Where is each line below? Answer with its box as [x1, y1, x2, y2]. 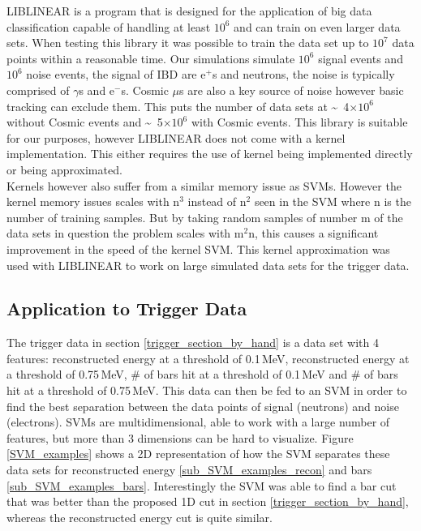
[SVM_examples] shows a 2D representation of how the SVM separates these [6, 445, 390, 462]
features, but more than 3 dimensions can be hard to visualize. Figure [6, 429, 354, 446]
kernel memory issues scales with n [6, 193, 180, 210]
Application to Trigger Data [6, 296, 247, 321]
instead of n [187, 193, 247, 210]
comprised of [6, 81, 70, 98]
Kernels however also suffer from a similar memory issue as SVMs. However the [6, 177, 402, 194]
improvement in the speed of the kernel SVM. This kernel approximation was [6, 240, 390, 257]
